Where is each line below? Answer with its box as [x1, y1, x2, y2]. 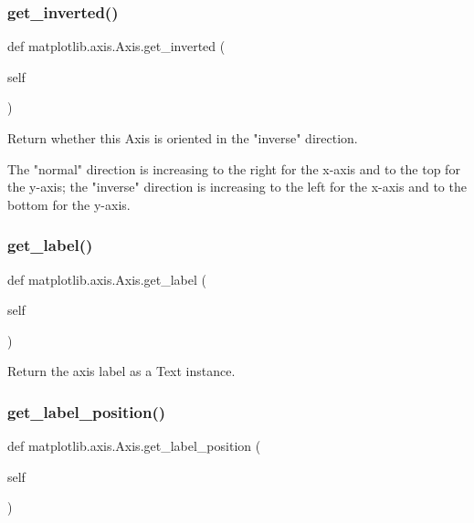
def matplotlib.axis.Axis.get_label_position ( [7, 436, 261, 455]
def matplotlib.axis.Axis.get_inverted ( [7, 37, 226, 56]
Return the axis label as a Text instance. [7, 361, 236, 381]
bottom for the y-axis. [7, 194, 131, 214]
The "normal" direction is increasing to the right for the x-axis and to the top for [7, 159, 460, 178]
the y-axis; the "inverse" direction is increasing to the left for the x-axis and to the [7, 177, 467, 196]
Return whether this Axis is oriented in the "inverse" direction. [7, 129, 358, 147]
